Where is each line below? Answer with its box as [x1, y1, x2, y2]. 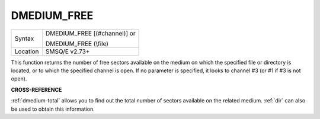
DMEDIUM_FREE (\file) [45, 39, 109, 47]
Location [14, 47, 39, 56]
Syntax [14, 34, 34, 43]
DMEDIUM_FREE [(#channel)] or [45, 29, 136, 37]
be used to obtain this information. [11, 105, 95, 112]
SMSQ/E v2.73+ [45, 47, 90, 56]
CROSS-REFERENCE [11, 86, 62, 93]
